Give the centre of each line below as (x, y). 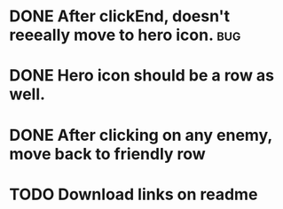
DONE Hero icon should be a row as (142, 76)
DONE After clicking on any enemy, (141, 135)
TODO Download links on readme (134, 194)
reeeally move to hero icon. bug (125, 35)
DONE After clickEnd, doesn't (120, 16)
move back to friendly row (107, 154)
